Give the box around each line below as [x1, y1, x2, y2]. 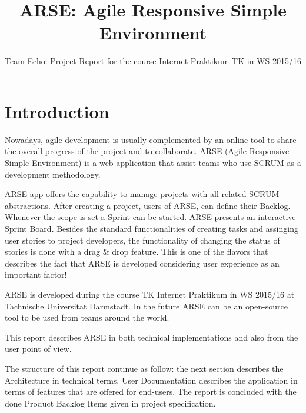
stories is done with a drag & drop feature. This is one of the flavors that [5, 245, 268, 258]
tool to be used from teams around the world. [5, 311, 169, 324]
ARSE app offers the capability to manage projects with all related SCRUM [5, 188, 280, 200]
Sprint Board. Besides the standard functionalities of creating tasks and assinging [5, 222, 298, 234]
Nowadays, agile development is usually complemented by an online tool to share [5, 133, 297, 145]
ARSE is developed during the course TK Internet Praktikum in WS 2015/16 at [5, 288, 295, 300]
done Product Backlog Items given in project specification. [5, 397, 216, 409]
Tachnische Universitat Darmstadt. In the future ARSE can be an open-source [5, 299, 288, 312]
